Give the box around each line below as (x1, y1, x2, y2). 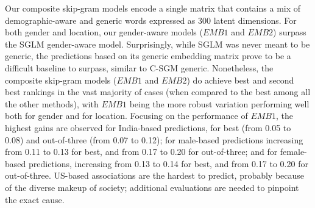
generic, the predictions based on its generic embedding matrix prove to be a (5, 49, 291, 62)
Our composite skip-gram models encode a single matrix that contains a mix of (5, 2, 301, 14)
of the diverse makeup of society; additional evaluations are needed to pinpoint (5, 181, 299, 193)
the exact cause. (5, 193, 65, 206)
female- (280, 145, 307, 158)
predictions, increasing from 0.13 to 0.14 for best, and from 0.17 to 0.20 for (28, 157, 308, 170)
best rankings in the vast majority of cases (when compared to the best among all (5, 85, 311, 98)
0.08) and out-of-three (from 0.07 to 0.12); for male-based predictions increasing (5, 133, 303, 146)
